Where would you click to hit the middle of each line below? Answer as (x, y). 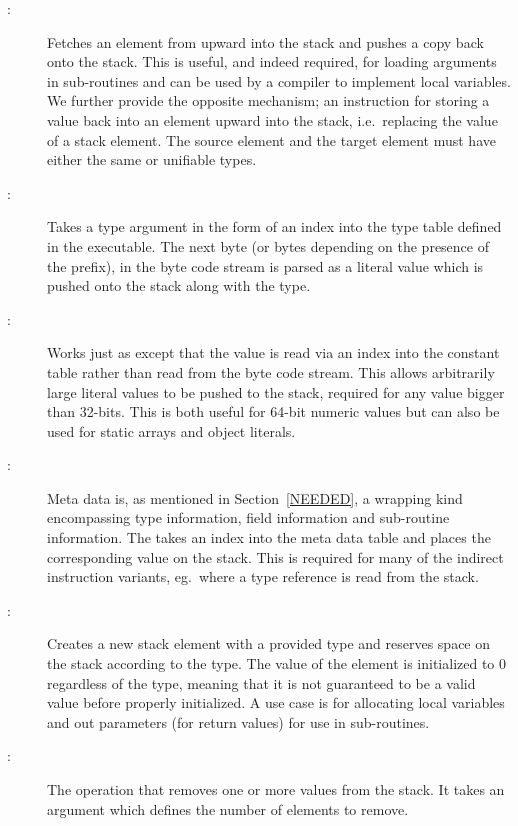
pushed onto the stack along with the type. (179, 285)
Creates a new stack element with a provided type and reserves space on (269, 643)
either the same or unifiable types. (152, 159)
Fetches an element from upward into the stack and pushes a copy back (265, 41)
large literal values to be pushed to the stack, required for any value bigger (276, 391)
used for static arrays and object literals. (171, 430)
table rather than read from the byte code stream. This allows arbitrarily (271, 371)
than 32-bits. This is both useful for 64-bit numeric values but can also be (273, 411)
